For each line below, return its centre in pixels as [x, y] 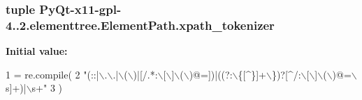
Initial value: [37, 51]
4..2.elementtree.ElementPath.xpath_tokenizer [140, 25]
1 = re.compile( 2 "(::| [52, 74]
